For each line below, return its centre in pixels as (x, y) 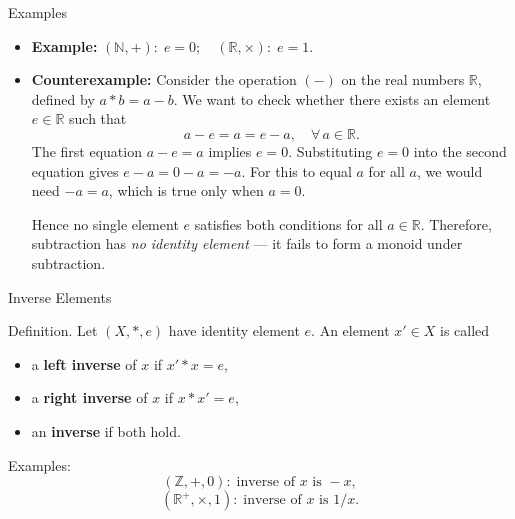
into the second (460, 150)
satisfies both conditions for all (288, 223)
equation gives (75, 170)
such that (98, 118)
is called (465, 330)
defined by (63, 98)
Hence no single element (105, 223)
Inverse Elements (60, 296)
